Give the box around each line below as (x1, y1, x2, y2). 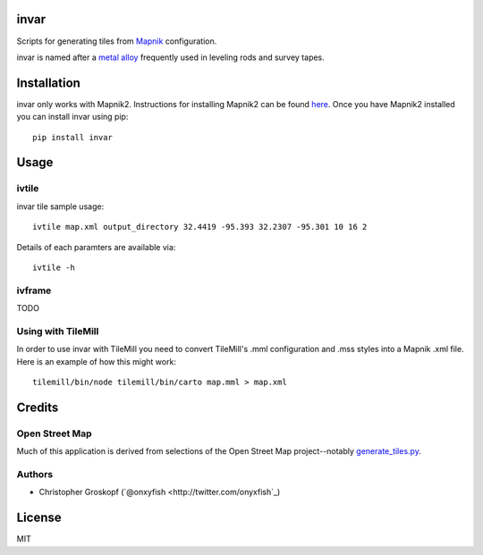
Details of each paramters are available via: (16, 241, 176, 252)
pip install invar (32, 132, 114, 142)
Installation (16, 75, 80, 90)
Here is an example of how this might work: (16, 356, 176, 366)
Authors (16, 467, 54, 480)
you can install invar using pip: (16, 112, 129, 122)
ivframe (16, 284, 52, 297)
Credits (16, 399, 59, 415)
